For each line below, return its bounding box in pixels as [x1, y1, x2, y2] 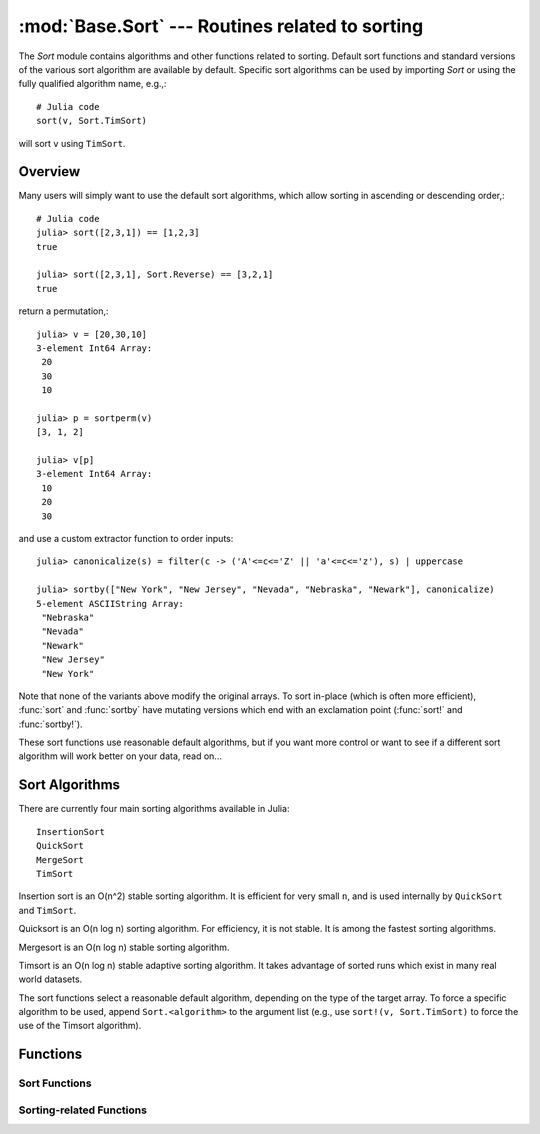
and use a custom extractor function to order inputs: [18, 533, 234, 544]
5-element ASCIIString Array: [36, 598, 185, 609]
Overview [18, 163, 81, 180]
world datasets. [18, 973, 83, 985]
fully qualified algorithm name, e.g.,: [18, 78, 167, 90]
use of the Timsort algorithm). [18, 1020, 142, 1032]
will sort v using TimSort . [18, 137, 126, 149]
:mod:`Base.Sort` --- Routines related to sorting [18, 15, 424, 37]
